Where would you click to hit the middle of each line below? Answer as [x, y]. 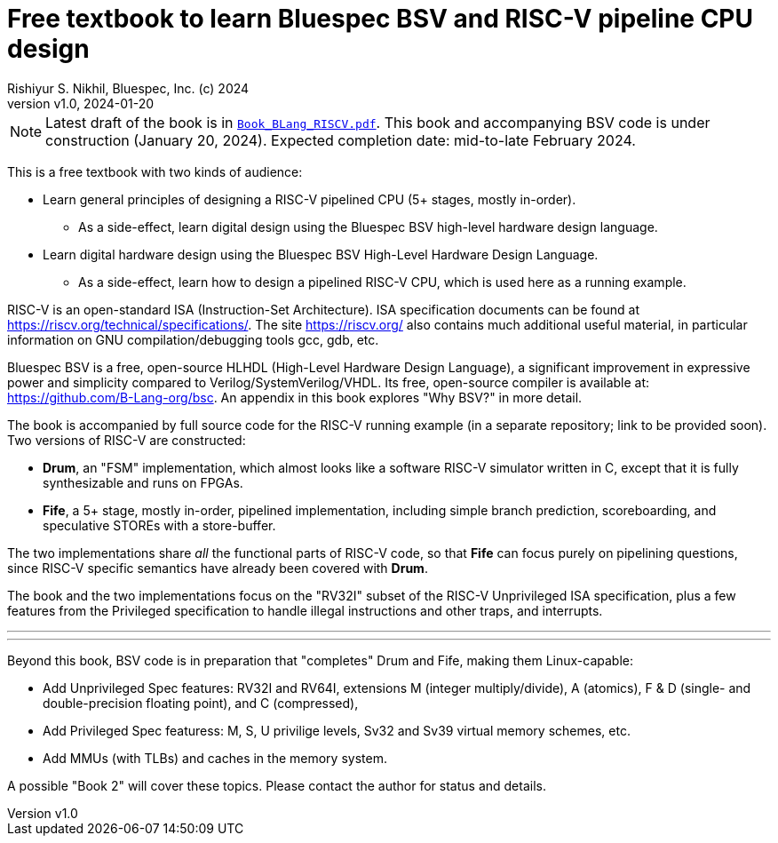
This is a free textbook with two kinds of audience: [155, 171]
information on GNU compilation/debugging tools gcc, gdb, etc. [193, 339]
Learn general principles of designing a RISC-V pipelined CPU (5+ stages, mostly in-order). [310, 199]
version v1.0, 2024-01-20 [81, 103]
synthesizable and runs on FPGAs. [143, 482]
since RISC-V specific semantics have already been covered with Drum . [218, 568]
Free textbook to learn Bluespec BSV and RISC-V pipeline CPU [380, 19]
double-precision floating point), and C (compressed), [201, 703]
